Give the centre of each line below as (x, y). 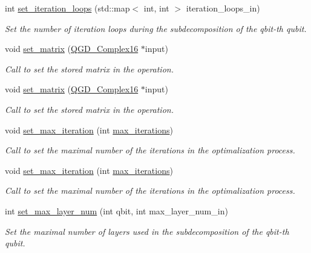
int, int (156, 8)
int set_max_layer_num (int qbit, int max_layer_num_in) (116, 210)
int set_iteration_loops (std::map (67, 8)
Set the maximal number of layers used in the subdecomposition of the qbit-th (147, 231)
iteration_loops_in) (223, 8)
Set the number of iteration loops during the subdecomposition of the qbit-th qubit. (156, 28)
